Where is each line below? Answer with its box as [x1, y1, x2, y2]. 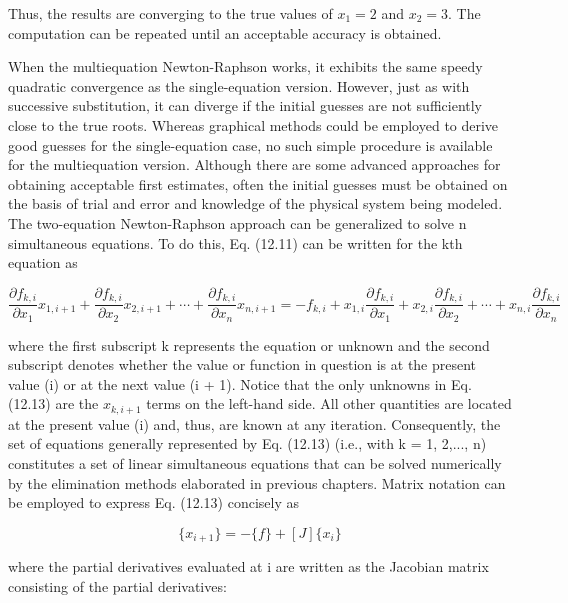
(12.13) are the [8, 393, 99, 414]
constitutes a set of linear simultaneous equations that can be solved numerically [8, 453, 502, 474]
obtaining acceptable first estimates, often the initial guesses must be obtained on [8, 173, 508, 194]
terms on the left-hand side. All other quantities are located [146, 393, 512, 414]
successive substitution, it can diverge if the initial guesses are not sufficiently [8, 95, 483, 116]
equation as [8, 252, 78, 273]
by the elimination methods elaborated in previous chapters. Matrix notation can [8, 472, 506, 493]
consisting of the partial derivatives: [8, 575, 227, 596]
